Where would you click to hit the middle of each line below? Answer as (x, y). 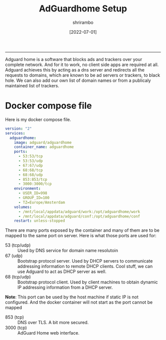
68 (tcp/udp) (18, 277)
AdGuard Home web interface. (49, 333)
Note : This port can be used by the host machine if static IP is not (72, 297)
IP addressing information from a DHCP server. (65, 287)
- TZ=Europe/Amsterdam (41, 202)
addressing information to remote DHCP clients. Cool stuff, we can (85, 267)
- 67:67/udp (30, 165)
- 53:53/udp (30, 161)
